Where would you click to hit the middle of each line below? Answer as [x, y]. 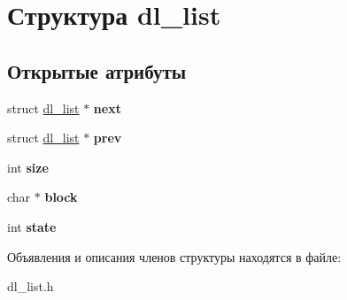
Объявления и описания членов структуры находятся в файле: [174, 256]
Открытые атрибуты [97, 70]
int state [32, 226]
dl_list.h [31, 286]
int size [28, 167]
